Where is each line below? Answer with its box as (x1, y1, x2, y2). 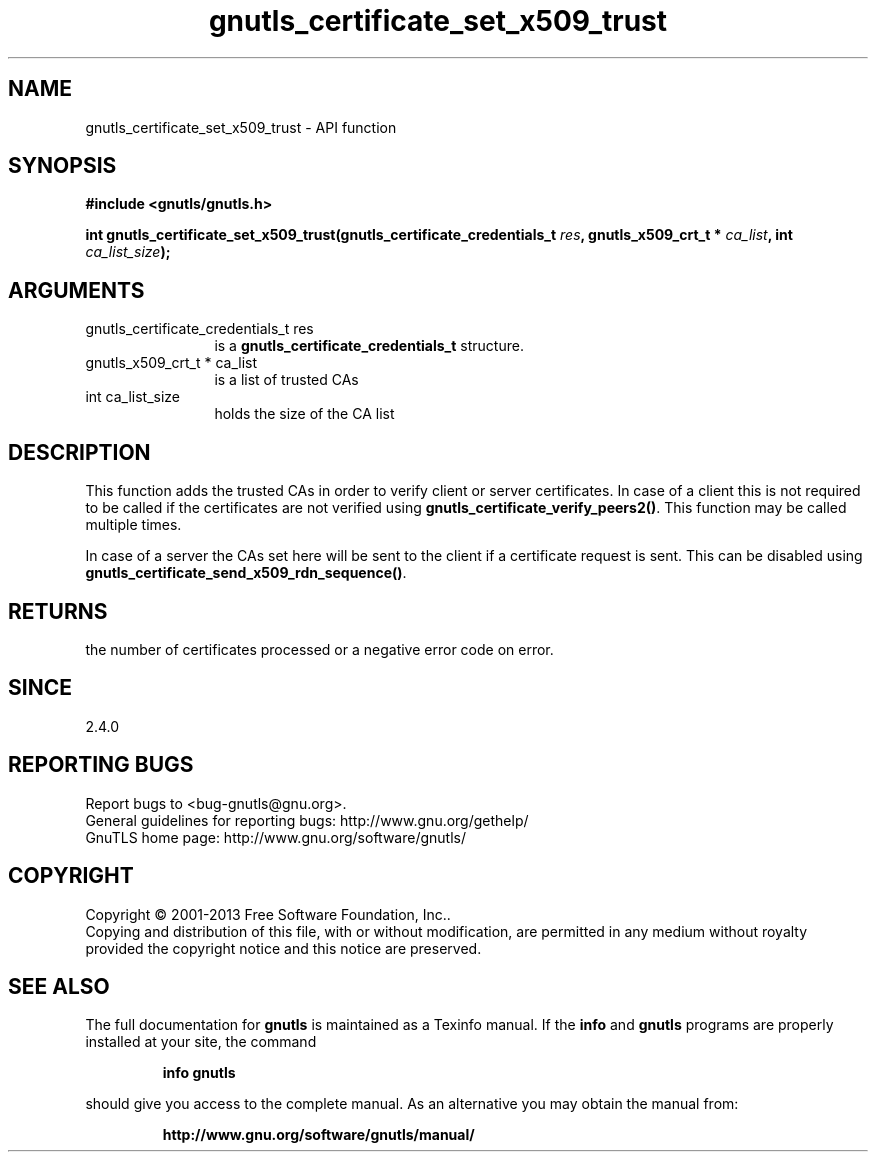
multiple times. (85, 516, 182, 534)
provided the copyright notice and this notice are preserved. (85, 939, 482, 957)
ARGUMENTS (8, 277, 145, 303)
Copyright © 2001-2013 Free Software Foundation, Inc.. (85, 905, 451, 923)
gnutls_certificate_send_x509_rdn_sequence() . (85, 564, 407, 582)
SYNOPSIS (8, 153, 117, 179)
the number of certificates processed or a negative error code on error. (85, 640, 554, 658)
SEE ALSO (8, 973, 110, 999)
